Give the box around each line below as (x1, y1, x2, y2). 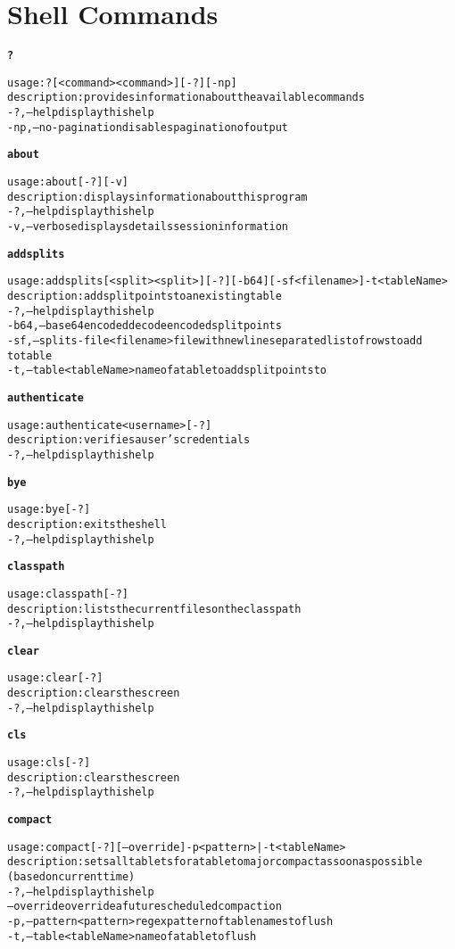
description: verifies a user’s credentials (7, 433, 251, 447)
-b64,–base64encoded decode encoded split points (7, 319, 282, 333)
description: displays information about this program (7, 190, 308, 203)
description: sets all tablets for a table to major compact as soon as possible (7, 855, 423, 869)
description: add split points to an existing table (7, 290, 282, 302)
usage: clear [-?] (7, 672, 103, 685)
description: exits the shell (7, 517, 167, 531)
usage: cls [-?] (7, 756, 91, 770)
